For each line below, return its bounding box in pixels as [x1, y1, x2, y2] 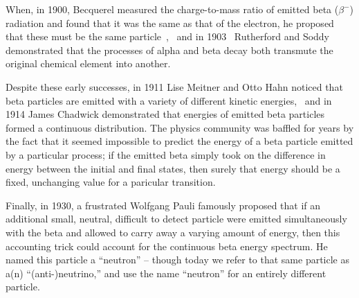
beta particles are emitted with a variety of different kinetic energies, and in [6, 93, 332, 107]
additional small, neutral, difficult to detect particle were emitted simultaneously [6, 211, 347, 226]
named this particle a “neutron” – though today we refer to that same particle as [6, 252, 350, 267]
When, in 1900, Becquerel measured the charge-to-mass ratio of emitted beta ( [6, 2, 339, 16]
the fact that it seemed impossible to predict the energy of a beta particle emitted [6, 134, 353, 148]
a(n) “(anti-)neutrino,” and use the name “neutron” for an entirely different [6, 265, 326, 280]
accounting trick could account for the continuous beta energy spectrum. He [6, 238, 328, 253]
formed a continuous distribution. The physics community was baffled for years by [6, 120, 354, 134]
